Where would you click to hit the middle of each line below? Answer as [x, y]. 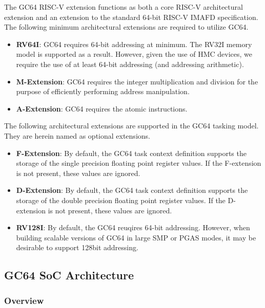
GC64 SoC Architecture [69, 275]
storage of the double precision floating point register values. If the [121, 200]
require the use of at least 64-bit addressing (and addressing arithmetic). [130, 64]
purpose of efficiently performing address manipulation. [103, 91]
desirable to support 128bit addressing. [77, 247]
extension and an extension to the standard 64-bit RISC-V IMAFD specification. [131, 17]
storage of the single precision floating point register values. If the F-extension [139, 163]
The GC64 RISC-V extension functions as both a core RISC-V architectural [124, 7]
